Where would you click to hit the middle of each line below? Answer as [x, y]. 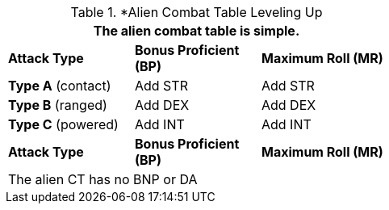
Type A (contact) [60, 86]
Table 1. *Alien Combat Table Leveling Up [197, 12]
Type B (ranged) [58, 105]
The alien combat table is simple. [197, 31]
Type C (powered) [63, 124]
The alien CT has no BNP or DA [103, 179]
